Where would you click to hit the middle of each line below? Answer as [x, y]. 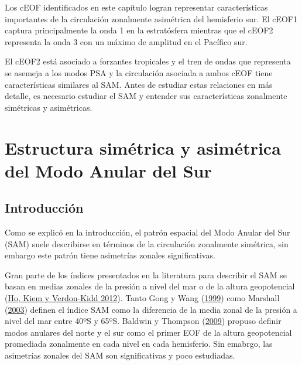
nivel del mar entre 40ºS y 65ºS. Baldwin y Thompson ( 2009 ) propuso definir [143, 321]
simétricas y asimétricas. [49, 107]
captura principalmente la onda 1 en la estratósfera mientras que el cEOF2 [139, 30]
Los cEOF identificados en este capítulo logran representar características [136, 7]
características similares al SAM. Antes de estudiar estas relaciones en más [139, 84]
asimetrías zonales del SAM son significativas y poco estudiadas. [120, 355]
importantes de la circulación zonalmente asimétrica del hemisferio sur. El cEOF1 [151, 18]
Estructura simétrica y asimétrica [143, 147]
